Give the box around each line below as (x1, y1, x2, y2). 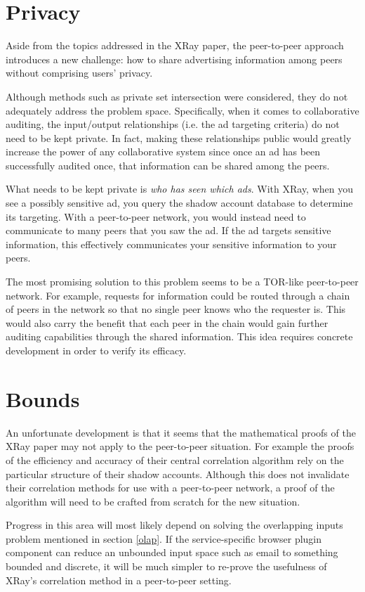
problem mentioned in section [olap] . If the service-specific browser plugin (6, 531, 322, 546)
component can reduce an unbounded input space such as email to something (6, 545, 338, 560)
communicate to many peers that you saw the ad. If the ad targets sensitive (6, 223, 331, 238)
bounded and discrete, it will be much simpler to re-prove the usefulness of (6, 559, 327, 574)
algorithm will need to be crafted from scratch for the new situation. (6, 494, 300, 508)
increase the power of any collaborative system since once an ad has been (6, 144, 321, 159)
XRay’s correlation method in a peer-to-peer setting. (6, 572, 232, 587)
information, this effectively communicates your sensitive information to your (6, 236, 337, 251)
